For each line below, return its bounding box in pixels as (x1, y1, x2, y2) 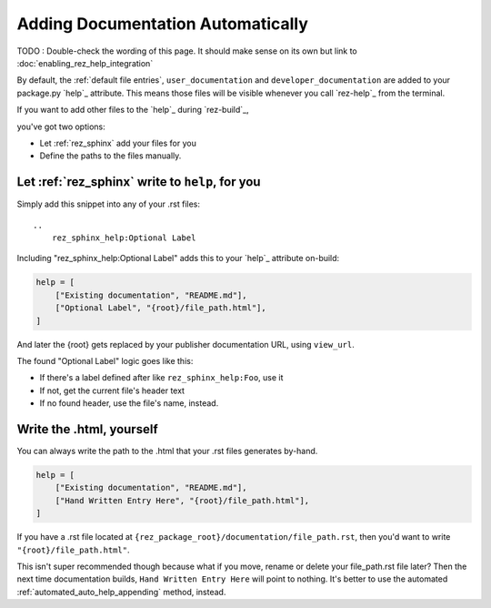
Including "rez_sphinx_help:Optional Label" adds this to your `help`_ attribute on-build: (16, 253, 340, 264)
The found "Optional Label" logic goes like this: (16, 355, 194, 366)
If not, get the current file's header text (39, 385, 185, 396)
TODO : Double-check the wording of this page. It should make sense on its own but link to (16, 46, 358, 56)
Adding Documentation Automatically (16, 14, 309, 34)
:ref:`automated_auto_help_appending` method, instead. (16, 586, 226, 597)
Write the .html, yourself (16, 421, 158, 437)
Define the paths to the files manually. (39, 150, 182, 161)
